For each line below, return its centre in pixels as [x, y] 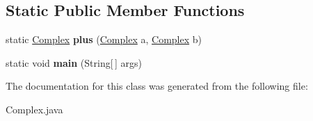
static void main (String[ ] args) [74, 62]
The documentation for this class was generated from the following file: [157, 86]
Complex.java [34, 109]
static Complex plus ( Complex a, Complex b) [104, 39]
